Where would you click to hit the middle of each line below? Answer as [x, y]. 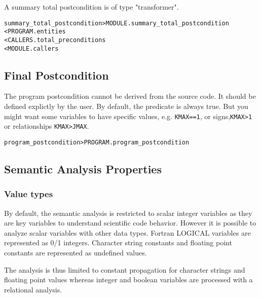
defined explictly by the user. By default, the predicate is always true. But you [126, 106]
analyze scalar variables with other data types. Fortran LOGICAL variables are [127, 232]
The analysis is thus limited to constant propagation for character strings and [125, 269]
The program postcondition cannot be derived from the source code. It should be [130, 96]
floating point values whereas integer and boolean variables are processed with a [128, 280]
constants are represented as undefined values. [76, 252]
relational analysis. [33, 289]
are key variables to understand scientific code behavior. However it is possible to [130, 223]
